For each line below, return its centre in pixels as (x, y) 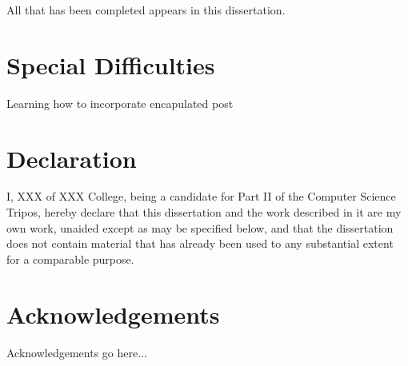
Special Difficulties (111, 64)
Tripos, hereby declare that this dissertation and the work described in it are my (204, 212)
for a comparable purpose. (70, 259)
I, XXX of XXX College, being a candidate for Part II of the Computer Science (201, 196)
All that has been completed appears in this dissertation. (146, 10)
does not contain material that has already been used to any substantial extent (200, 243)
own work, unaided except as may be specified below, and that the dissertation (200, 227)
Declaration (72, 158)
